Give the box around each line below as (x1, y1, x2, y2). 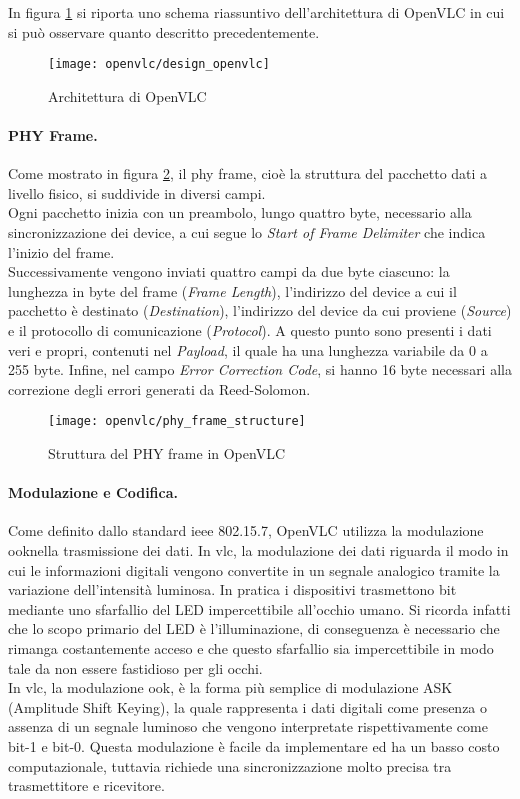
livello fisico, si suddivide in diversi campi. (8, 182, 266, 203)
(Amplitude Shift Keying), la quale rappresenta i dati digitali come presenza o (8, 696, 488, 717)
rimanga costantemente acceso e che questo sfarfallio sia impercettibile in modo (8, 637, 494, 658)
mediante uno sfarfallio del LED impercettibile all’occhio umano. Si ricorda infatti (8, 598, 511, 619)
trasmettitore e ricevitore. (8, 775, 165, 796)
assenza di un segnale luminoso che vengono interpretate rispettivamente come (8, 716, 488, 737)
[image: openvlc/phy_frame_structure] (48, 414, 306, 429)
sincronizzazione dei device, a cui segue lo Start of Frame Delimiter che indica (8, 222, 486, 243)
